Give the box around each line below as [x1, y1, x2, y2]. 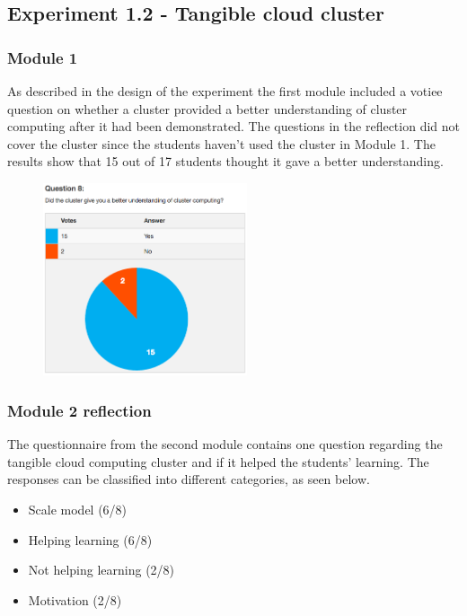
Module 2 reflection [7, 399, 152, 421]
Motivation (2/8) [28, 590, 122, 609]
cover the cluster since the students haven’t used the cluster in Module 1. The [7, 134, 436, 153]
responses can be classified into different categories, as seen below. [7, 470, 370, 488]
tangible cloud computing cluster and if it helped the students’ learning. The [7, 452, 429, 471]
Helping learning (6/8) [28, 530, 153, 549]
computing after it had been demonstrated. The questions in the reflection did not [7, 117, 460, 136]
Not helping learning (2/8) [28, 560, 175, 579]
